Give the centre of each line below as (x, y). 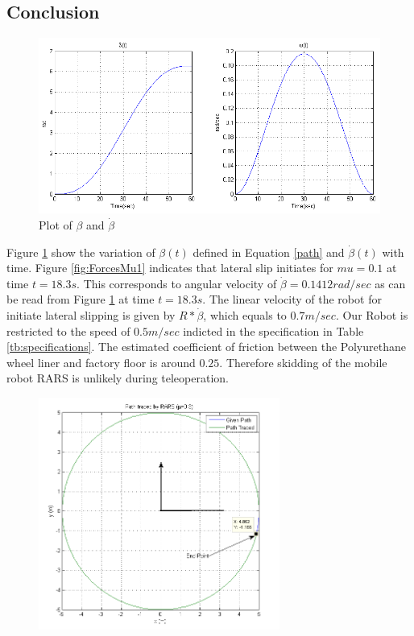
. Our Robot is (372, 315)
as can (390, 283)
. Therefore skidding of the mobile (303, 362)
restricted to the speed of (68, 330)
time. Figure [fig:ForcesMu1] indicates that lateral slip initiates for (170, 268)
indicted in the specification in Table (273, 330)
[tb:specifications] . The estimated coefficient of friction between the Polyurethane (206, 347)
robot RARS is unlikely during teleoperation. (118, 378)
